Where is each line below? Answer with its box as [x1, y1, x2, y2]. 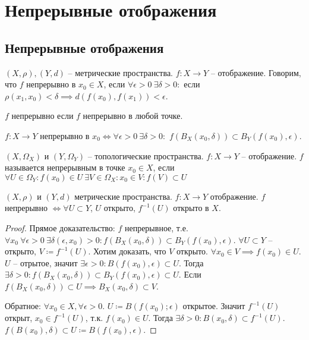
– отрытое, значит [13, 256, 78, 269]
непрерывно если [11, 109, 74, 122]
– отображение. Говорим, [210, 66, 301, 78]
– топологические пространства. [87, 149, 204, 162]
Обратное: [5, 300, 41, 312]
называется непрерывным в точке [5, 161, 125, 174]
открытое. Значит [182, 300, 245, 312]
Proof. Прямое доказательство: [5, 221, 115, 234]
